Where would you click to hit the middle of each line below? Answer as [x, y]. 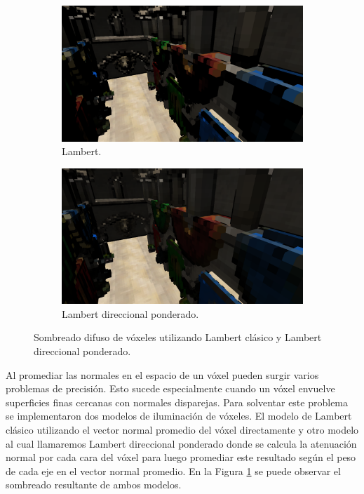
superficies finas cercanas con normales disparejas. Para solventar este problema [177, 402]
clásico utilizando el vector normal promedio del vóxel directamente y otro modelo [182, 429]
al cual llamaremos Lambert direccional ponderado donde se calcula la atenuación [181, 443]
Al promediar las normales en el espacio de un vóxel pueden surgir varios [162, 374]
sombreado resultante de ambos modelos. [94, 485]
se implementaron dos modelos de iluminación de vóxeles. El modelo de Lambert [179, 416]
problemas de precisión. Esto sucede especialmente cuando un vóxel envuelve [170, 388]
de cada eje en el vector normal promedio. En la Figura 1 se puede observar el [173, 470]
